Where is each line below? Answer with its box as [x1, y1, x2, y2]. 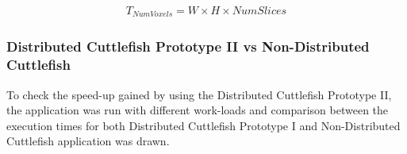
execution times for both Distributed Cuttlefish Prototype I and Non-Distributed [6, 117, 401, 133]
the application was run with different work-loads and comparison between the [6, 102, 389, 118]
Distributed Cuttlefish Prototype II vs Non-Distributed [6, 37, 370, 56]
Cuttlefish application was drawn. [6, 133, 170, 149]
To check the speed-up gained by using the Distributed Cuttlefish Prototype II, [6, 86, 392, 102]
